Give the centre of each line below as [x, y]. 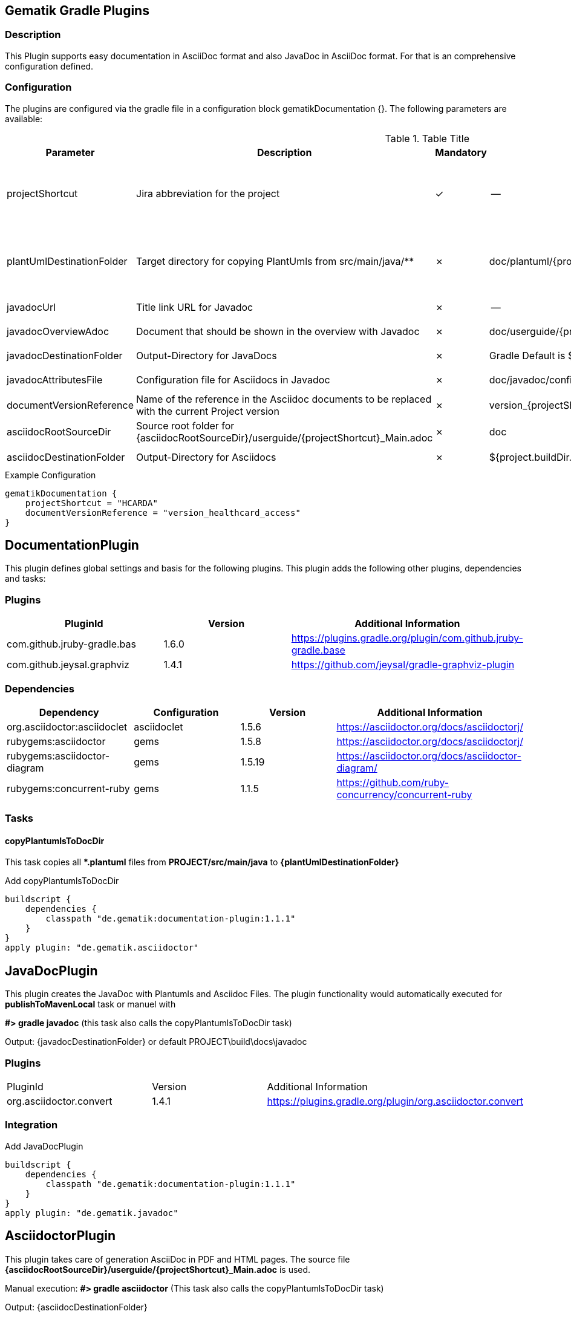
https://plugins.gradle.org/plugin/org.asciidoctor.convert [395, 1101]
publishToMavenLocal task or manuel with [90, 1004]
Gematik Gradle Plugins [77, 11]
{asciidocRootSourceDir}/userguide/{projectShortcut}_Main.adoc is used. [158, 1269]
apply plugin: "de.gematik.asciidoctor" [102, 948]
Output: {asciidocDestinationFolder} [76, 1307]
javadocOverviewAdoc [58, 331]
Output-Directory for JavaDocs [207, 355]
